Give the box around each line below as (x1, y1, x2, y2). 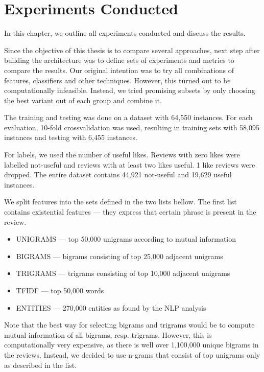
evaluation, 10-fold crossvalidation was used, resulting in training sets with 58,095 (4, 122, 260, 132)
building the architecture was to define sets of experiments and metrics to (4, 55, 234, 65)
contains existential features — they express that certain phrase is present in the (4, 206, 256, 217)
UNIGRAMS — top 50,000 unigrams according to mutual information (16, 234, 236, 244)
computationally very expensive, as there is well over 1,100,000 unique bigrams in (4, 339, 259, 350)
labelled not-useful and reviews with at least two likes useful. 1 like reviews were (4, 159, 255, 170)
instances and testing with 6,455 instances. (4, 132, 137, 143)
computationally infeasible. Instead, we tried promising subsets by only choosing (4, 85, 255, 96)
